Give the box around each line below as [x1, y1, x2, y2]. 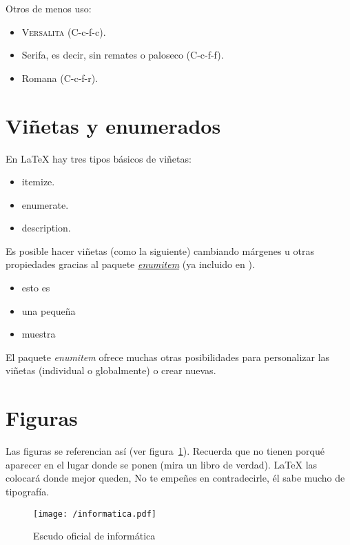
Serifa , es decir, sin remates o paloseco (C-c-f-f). [21, 48, 224, 62]
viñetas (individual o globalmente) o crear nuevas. [6, 363, 216, 378]
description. [21, 220, 71, 235]
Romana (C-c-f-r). [21, 70, 99, 85]
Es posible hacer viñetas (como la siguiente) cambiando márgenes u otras [6, 243, 314, 258]
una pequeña [21, 303, 76, 318]
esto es [21, 280, 50, 295]
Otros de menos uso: [6, 1, 92, 15]
